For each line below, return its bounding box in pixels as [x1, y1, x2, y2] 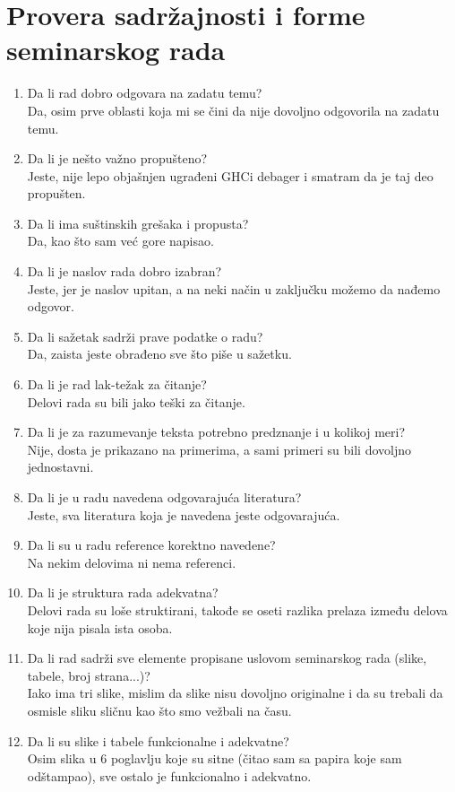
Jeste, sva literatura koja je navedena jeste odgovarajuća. [27, 505, 340, 524]
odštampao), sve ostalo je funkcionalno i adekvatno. [27, 766, 312, 785]
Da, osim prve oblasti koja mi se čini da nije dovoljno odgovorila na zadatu [27, 100, 440, 119]
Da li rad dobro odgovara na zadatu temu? [27, 83, 262, 102]
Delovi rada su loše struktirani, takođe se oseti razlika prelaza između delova [27, 600, 448, 619]
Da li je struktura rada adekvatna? [27, 583, 219, 602]
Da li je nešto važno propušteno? [27, 149, 208, 168]
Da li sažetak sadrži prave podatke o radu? [27, 326, 263, 345]
